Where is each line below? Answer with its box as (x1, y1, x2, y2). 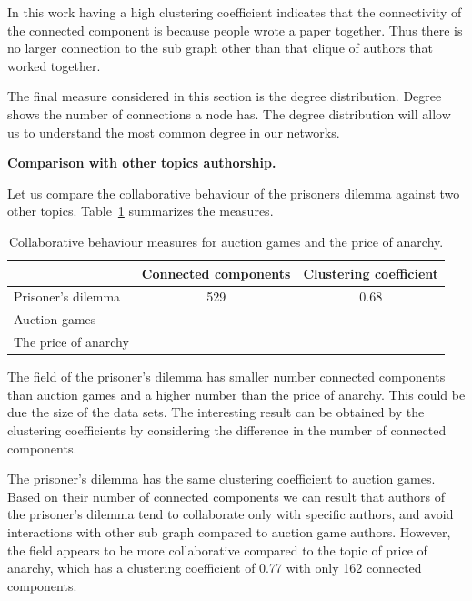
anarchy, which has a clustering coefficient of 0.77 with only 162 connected (7, 558, 422, 577)
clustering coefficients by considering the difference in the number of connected (7, 420, 447, 439)
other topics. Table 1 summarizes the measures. (7, 201, 274, 220)
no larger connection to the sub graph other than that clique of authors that (7, 38, 433, 57)
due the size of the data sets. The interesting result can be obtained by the (7, 402, 425, 422)
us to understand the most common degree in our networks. (7, 122, 340, 141)
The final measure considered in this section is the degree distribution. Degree (7, 87, 442, 106)
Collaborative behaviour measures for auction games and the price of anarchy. (8, 231, 444, 250)
